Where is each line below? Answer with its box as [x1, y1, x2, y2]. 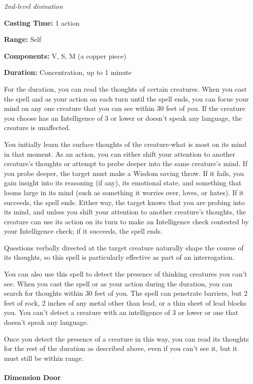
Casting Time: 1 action [4, 17, 80, 28]
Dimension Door [4, 372, 61, 382]
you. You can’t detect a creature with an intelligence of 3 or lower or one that [4, 307, 239, 317]
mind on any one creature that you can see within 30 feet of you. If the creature [4, 103, 246, 113]
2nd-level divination [4, 1, 63, 11]
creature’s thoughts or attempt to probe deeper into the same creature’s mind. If [4, 158, 248, 169]
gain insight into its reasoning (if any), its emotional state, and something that [4, 177, 242, 188]
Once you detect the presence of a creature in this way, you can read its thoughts [4, 333, 249, 344]
